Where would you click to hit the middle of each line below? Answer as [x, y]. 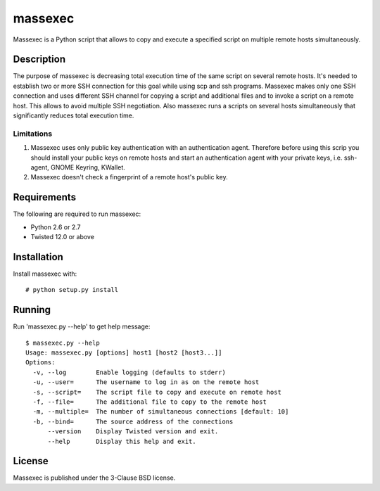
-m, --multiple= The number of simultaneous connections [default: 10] [161, 412]
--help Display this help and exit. [122, 441]
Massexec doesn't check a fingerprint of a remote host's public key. [129, 177]
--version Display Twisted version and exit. [133, 432]
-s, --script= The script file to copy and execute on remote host [157, 392]
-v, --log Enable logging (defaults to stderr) [129, 372]
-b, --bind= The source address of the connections [133, 421]
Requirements [45, 197]
